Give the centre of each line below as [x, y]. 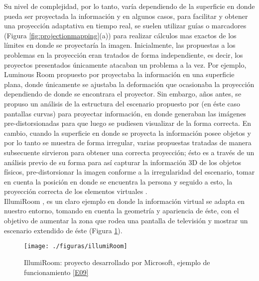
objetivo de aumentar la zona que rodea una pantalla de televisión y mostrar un [126, 221]
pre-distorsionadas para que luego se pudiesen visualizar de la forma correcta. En [128, 123]
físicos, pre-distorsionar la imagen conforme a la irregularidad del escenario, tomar [129, 172]
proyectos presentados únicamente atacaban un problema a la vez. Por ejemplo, [125, 64]
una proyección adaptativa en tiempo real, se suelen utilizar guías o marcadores [125, 26]
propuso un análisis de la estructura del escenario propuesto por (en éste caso [122, 103]
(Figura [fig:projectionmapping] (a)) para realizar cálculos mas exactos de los [120, 35]
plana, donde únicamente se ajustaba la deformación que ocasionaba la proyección [129, 84]
